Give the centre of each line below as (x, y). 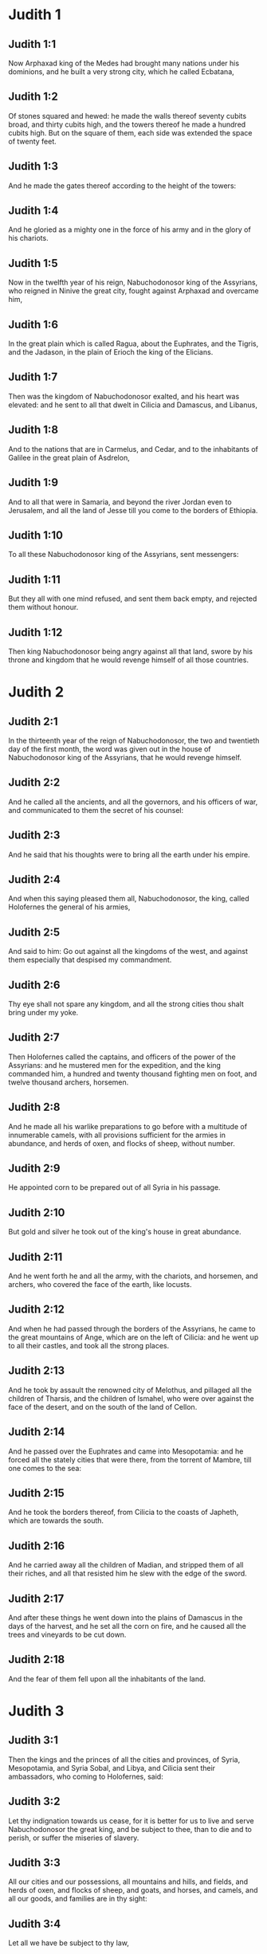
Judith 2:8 (34, 1107)
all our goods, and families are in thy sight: (78, 1899)
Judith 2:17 (36, 1598)
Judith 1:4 (33, 211)
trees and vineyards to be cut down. (67, 1634)
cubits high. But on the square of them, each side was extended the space (130, 132)
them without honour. (43, 607)
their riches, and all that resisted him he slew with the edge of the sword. (128, 1573)
